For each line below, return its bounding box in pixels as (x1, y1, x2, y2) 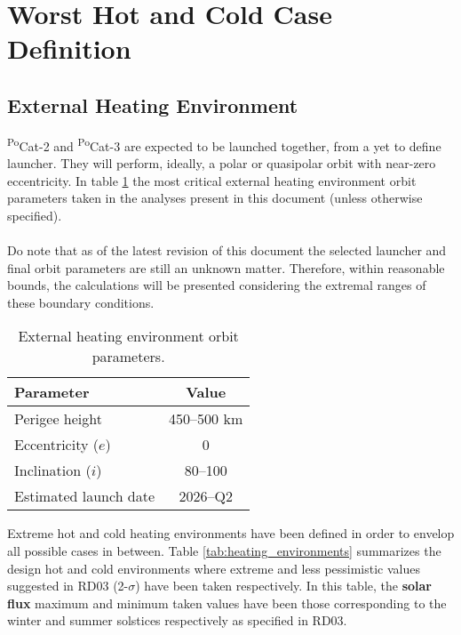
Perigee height (14, 408, 102, 430)
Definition (7, 30, 131, 67)
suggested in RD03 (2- (7, 576, 129, 595)
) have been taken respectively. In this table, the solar (135, 576, 432, 595)
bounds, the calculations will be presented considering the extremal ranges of (7, 276, 426, 294)
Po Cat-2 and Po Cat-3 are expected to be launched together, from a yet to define (7, 133, 441, 155)
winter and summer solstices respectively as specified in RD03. (7, 611, 347, 630)
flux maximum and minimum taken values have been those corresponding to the (7, 593, 447, 612)
